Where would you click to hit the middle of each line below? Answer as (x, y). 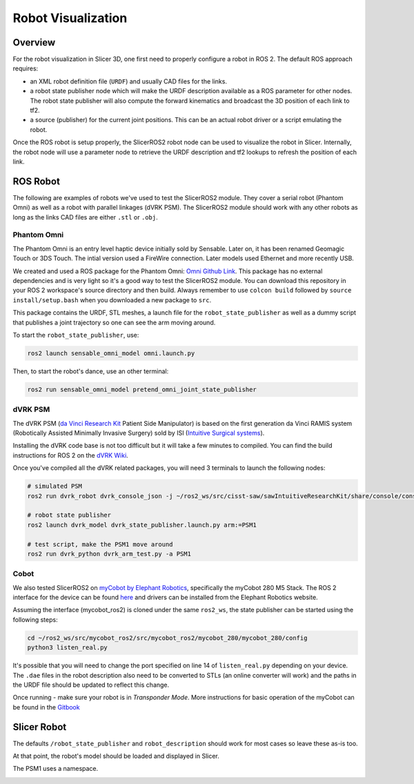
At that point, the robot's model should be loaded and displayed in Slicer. (116, 756)
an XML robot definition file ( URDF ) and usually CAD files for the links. (129, 81)
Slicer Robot (40, 727)
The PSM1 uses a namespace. (56, 769)
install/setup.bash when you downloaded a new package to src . (112, 300)
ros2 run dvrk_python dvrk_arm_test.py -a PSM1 (109, 553)
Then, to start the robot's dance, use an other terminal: (91, 371)
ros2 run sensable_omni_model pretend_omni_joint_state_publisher (142, 389)
